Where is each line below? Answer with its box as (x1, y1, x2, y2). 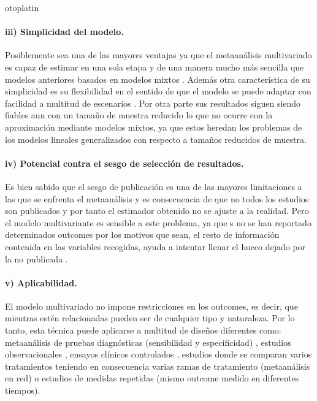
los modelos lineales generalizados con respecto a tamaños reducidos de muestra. (5, 132, 307, 145)
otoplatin (5, 1, 39, 13)
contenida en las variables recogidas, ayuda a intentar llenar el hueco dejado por (5, 240, 306, 253)
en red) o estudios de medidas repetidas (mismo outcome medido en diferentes (5, 372, 299, 384)
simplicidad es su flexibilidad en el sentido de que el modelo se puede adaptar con (5, 85, 311, 97)
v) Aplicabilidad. (5, 276, 77, 289)
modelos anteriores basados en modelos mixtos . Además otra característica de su (5, 72, 310, 85)
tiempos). (5, 384, 40, 397)
